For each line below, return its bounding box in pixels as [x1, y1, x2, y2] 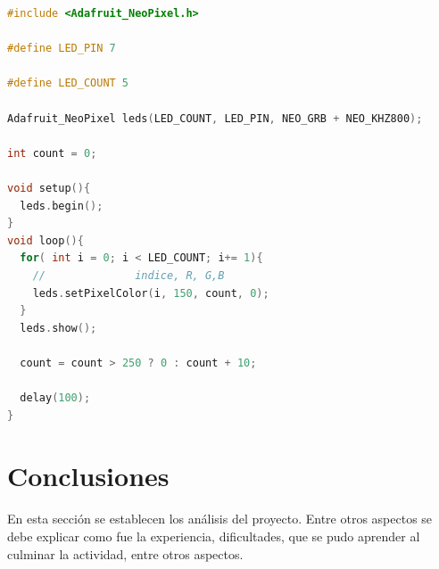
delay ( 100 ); [20, 392, 91, 405]
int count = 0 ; [7, 146, 97, 160]
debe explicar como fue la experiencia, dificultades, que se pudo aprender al [7, 526, 420, 545]
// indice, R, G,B [32, 268, 225, 282]
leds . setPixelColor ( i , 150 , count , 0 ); [32, 286, 269, 300]
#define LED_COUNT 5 [7, 77, 129, 90]
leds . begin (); [20, 199, 104, 212]
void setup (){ [7, 181, 91, 194]
